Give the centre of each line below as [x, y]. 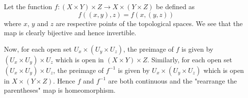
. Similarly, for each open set [190, 59]
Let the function [28, 6]
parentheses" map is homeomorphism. [60, 90]
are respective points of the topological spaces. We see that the [149, 23]
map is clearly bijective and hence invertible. [70, 33]
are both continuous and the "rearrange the [173, 80]
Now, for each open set [38, 49]
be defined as [175, 6]
